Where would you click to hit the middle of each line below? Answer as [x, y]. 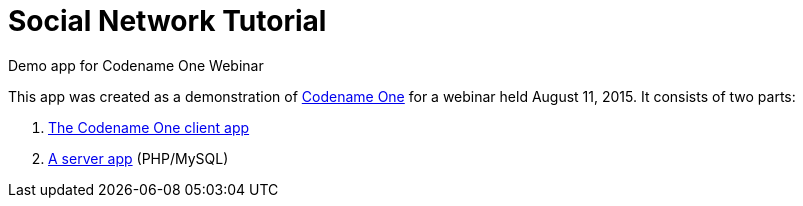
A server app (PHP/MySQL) [138, 158]
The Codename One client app [149, 127]
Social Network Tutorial [167, 21]
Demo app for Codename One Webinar [136, 65]
